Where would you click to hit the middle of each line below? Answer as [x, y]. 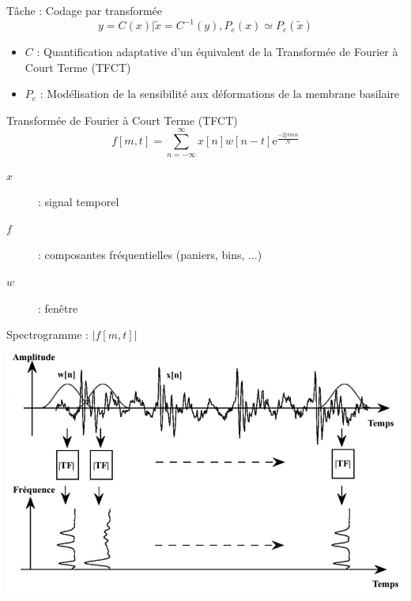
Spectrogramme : [47, 334]
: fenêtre [58, 308]
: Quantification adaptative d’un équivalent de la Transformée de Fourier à [217, 52]
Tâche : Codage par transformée [85, 10]
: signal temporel [79, 202]
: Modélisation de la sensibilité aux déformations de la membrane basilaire [220, 94]
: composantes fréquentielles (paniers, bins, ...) [150, 255]
